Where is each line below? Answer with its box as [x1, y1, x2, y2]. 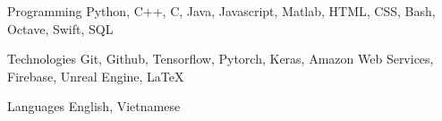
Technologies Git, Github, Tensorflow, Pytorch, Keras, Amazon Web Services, [7, 49, 434, 68]
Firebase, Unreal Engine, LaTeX [7, 66, 184, 85]
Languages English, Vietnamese [7, 97, 181, 116]
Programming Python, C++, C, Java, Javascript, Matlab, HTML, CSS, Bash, [7, 2, 436, 20]
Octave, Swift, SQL [7, 19, 114, 38]
